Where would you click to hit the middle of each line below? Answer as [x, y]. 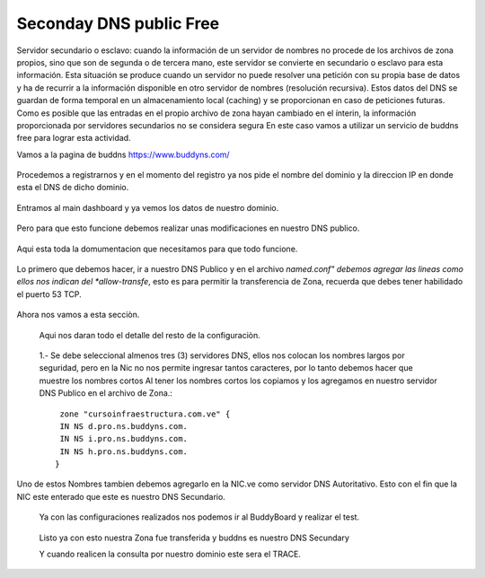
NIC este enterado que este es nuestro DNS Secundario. [121, 496]
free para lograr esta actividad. [74, 138]
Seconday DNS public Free [118, 23]
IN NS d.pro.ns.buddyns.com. [124, 426]
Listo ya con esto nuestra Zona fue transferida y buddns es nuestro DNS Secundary [194, 538]
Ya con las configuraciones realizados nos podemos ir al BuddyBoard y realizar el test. [199, 517]
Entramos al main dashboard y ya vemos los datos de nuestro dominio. [148, 207]
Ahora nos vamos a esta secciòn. [78, 315]
